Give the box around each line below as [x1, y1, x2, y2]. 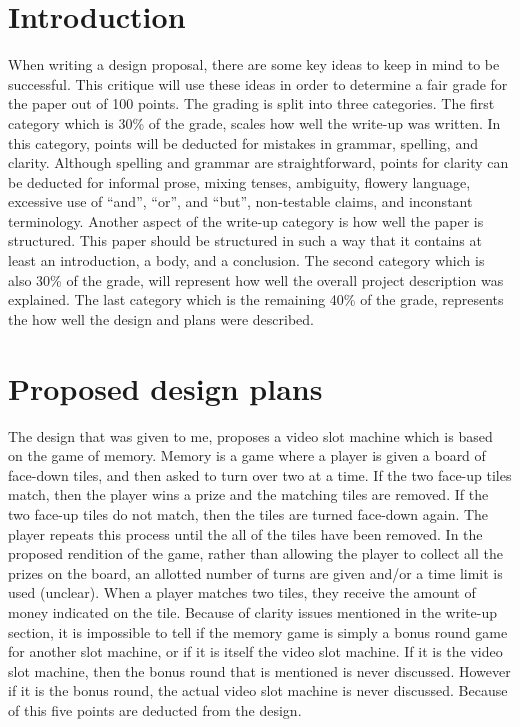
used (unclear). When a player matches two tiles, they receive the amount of [8, 582, 476, 603]
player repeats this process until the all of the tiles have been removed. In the [8, 523, 483, 544]
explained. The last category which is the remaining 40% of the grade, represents [8, 289, 504, 310]
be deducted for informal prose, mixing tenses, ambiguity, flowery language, [8, 171, 471, 192]
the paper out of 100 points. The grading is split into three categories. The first [8, 93, 495, 114]
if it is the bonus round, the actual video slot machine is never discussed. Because [8, 680, 508, 701]
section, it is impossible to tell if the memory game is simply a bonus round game [8, 621, 508, 642]
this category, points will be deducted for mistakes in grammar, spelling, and [8, 132, 478, 153]
